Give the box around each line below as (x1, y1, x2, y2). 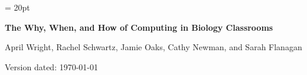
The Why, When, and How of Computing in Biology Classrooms (5, 21, 273, 33)
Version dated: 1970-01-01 (5, 60, 99, 73)
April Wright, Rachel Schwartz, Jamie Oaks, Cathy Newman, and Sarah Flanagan (5, 41, 302, 53)
